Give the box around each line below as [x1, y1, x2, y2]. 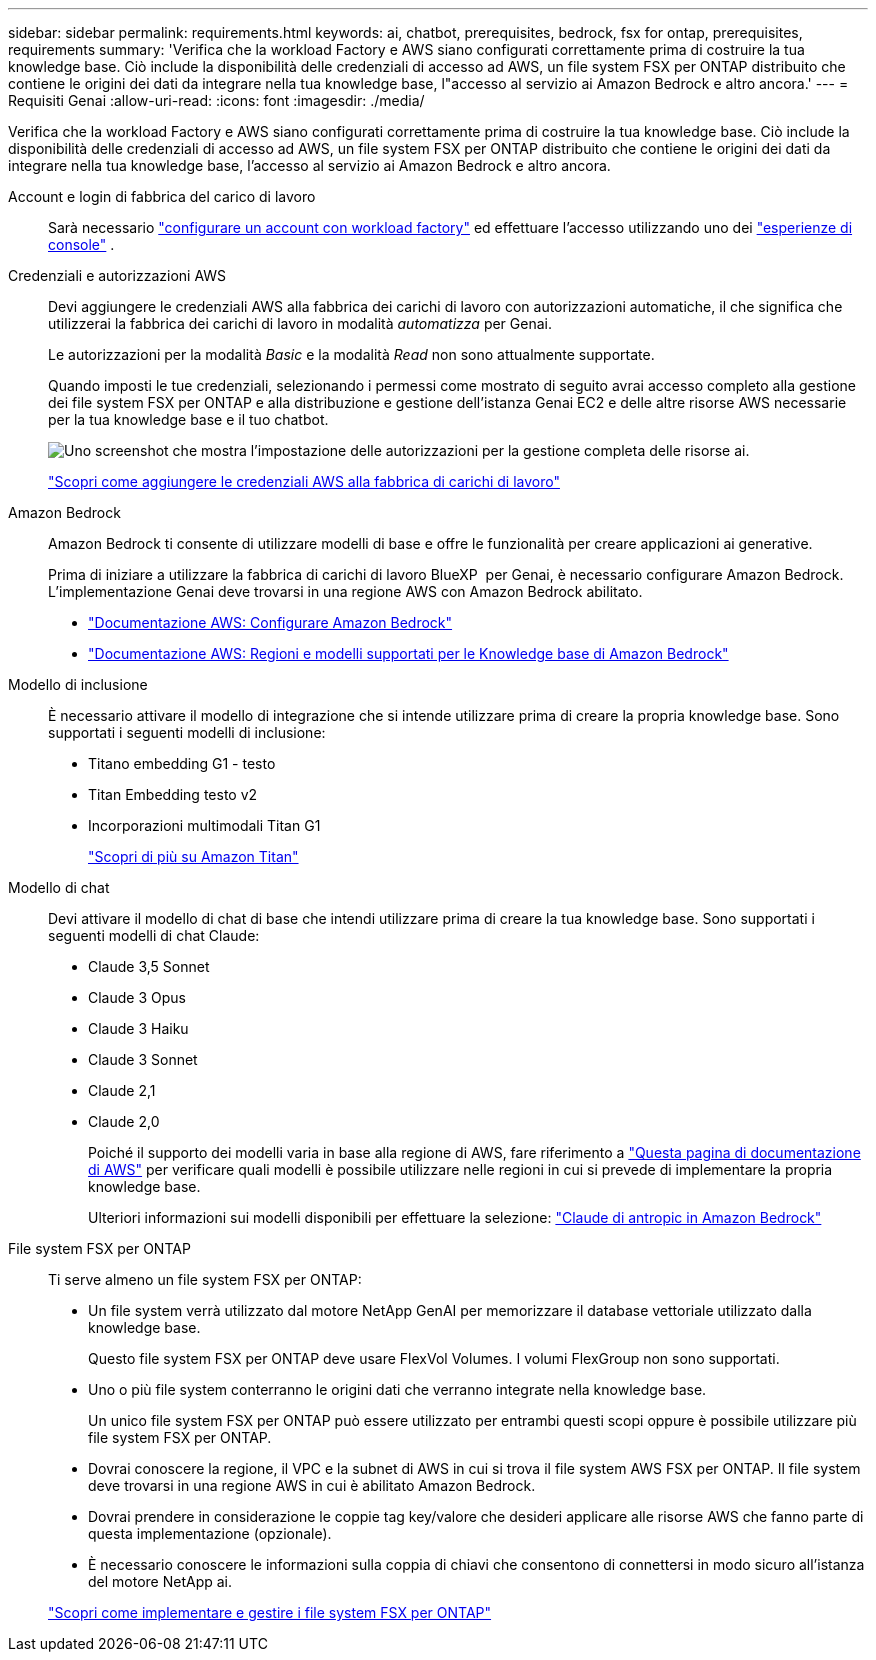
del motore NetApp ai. [88, 1573, 233, 1590]
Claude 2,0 [88, 1113, 160, 1130]
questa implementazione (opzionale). [88, 1525, 332, 1542]
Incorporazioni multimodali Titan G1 [88, 817, 321, 834]
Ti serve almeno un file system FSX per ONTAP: [48, 1271, 362, 1288]
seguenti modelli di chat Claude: [48, 927, 260, 944]
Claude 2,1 [88, 1082, 156, 1099]
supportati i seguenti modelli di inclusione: [48, 724, 326, 741]
